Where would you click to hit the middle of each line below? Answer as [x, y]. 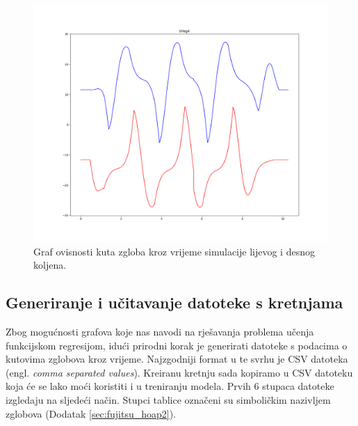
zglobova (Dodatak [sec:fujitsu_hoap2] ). [91, 413]
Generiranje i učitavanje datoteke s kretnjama [174, 302]
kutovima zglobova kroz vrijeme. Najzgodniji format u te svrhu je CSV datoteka [177, 359]
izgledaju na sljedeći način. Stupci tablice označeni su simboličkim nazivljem [168, 400]
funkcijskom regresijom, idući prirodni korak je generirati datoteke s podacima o [177, 345]
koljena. [50, 265]
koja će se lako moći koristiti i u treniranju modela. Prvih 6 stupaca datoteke [170, 386]
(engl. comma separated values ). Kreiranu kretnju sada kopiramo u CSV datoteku [179, 372]
